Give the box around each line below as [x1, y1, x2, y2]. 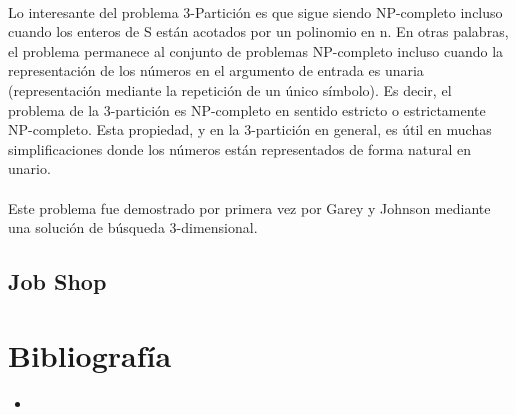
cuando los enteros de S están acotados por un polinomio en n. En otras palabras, [8, 21, 509, 42]
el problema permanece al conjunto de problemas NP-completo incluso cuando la [8, 40, 504, 61]
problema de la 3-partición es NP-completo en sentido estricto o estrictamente [8, 99, 486, 120]
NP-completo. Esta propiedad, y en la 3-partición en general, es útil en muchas [8, 119, 492, 140]
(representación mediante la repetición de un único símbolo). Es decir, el [8, 79, 452, 100]
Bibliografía [8, 334, 172, 375]
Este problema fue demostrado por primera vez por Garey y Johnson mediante [8, 197, 491, 218]
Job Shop [8, 266, 107, 297]
